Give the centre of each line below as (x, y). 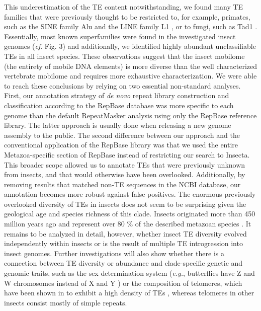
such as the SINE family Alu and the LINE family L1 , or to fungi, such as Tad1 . (131, 26)
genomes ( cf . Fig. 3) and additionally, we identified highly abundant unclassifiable (130, 46)
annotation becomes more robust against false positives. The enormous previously (130, 194)
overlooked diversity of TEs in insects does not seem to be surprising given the (125, 204)
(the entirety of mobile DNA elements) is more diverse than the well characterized (130, 66)
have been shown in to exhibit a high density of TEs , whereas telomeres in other (129, 293)
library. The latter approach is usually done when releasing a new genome (118, 125)
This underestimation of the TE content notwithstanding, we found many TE (124, 7)
